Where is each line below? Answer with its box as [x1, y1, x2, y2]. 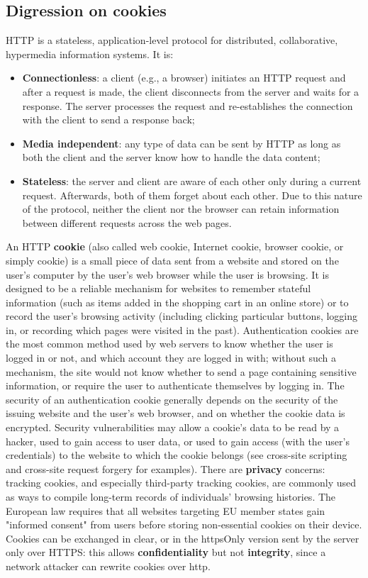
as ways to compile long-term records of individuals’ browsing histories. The [6, 489, 336, 504]
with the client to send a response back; [22, 112, 195, 127]
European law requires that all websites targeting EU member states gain [6, 503, 325, 518]
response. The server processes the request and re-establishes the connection [22, 98, 353, 113]
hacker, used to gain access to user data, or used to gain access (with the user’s [6, 433, 350, 448]
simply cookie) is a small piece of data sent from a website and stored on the [6, 252, 339, 267]
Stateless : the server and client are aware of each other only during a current [22, 173, 362, 188]
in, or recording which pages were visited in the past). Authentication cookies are [6, 322, 359, 337]
